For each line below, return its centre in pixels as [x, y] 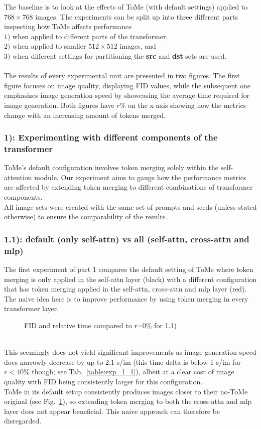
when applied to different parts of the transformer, [90, 36]
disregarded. [23, 421]
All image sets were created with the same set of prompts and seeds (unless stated [130, 206]
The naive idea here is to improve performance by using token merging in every [126, 298]
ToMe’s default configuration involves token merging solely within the [111, 167]
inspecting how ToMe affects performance [68, 26]
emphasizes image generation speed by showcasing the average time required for [127, 95]
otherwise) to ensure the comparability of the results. [86, 217]
